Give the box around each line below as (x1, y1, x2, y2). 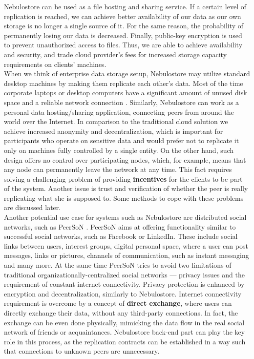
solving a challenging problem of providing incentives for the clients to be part (4, 173, 243, 184)
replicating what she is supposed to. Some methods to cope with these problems (4, 192, 244, 203)
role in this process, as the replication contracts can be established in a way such (4, 336, 246, 346)
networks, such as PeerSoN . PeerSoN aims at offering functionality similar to (4, 221, 236, 232)
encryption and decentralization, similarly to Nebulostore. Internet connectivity (4, 288, 242, 298)
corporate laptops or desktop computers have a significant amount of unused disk (4, 87, 247, 98)
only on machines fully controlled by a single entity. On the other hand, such (4, 145, 234, 155)
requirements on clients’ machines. (4, 59, 106, 69)
